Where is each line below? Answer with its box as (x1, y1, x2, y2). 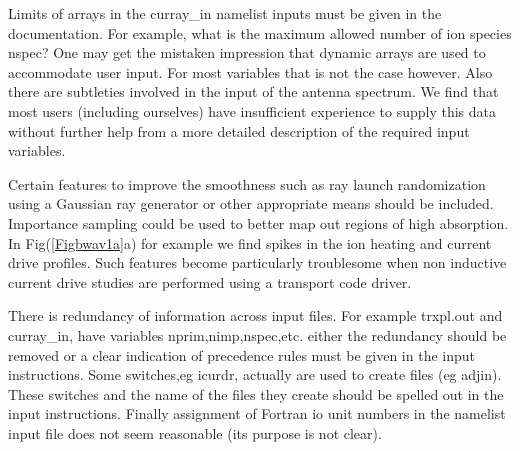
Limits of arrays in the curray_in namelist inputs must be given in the (8, 3, 442, 23)
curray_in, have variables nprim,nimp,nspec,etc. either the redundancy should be (8, 324, 507, 345)
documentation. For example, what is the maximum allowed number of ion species (8, 22, 512, 43)
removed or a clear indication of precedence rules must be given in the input (8, 344, 475, 365)
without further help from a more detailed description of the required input (8, 120, 470, 141)
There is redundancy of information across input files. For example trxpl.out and (8, 305, 503, 326)
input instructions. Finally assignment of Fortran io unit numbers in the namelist (8, 403, 506, 424)
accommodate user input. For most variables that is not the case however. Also (8, 61, 493, 82)
